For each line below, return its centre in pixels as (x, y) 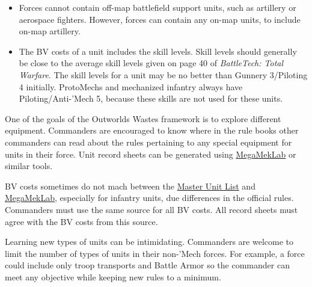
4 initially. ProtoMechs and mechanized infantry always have (131, 86)
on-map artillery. (50, 31)
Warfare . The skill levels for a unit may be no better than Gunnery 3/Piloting (163, 74)
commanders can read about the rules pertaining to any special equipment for (148, 142)
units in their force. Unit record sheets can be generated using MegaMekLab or (151, 154)
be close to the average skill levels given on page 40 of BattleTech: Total (151, 63)
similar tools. (29, 166)
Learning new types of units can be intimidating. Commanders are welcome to (149, 242)
